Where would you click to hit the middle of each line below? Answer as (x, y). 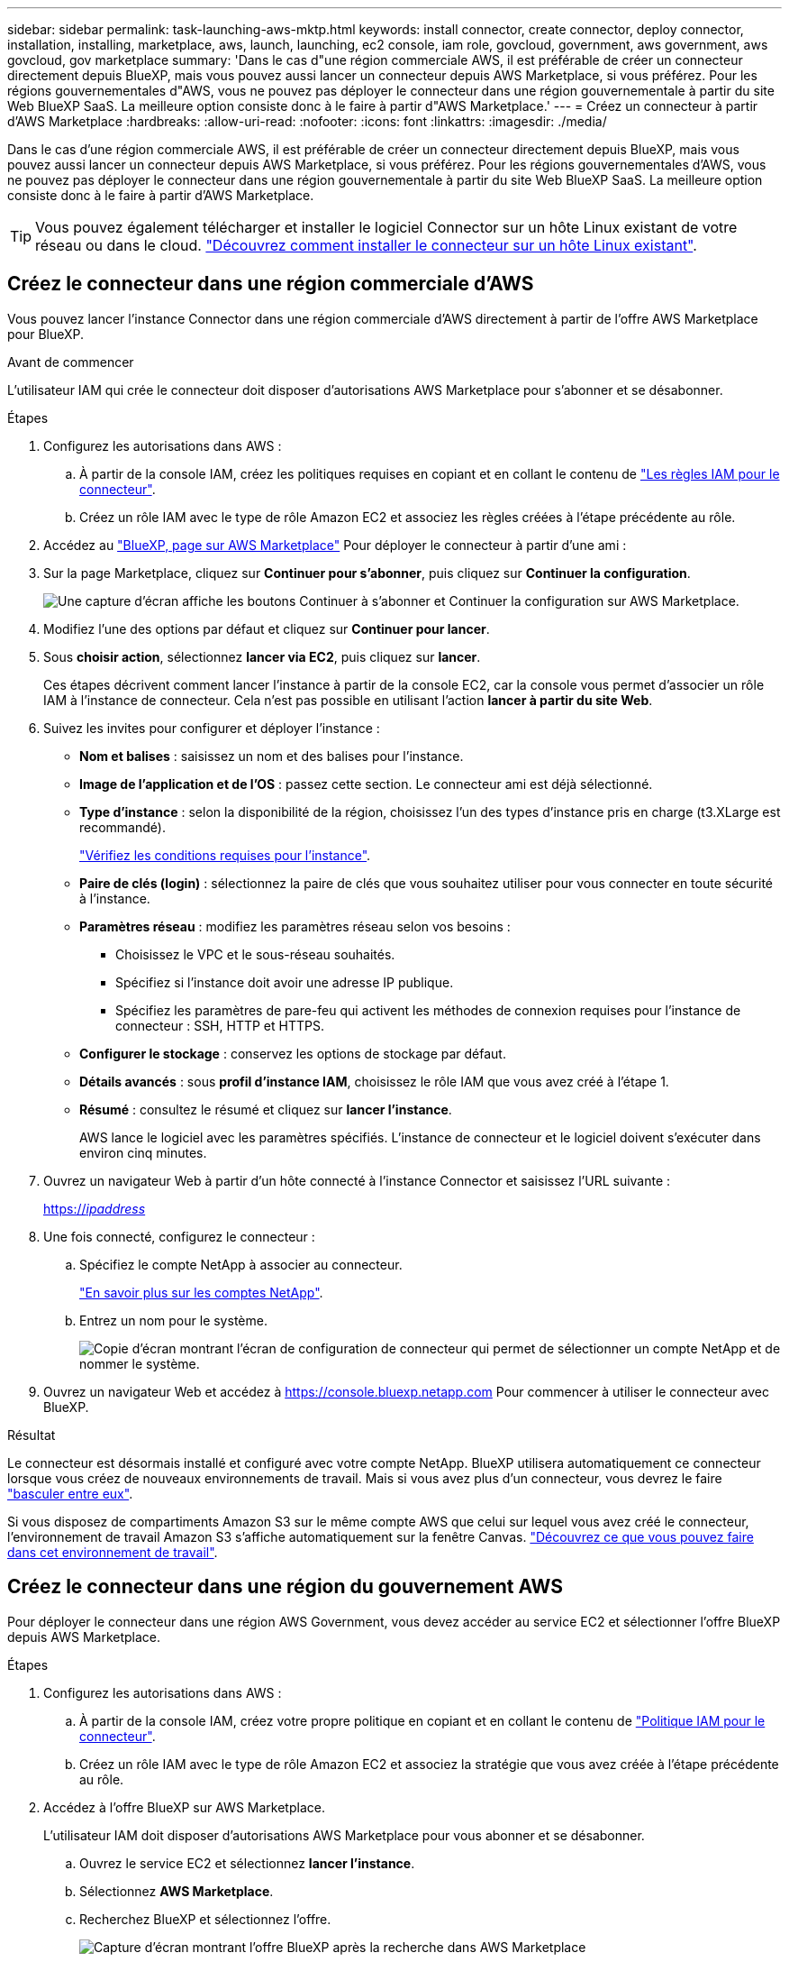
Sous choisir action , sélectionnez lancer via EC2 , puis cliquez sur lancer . (262, 656)
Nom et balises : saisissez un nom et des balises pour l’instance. (272, 756)
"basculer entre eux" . (70, 1493)
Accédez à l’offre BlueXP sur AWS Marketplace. (184, 1807)
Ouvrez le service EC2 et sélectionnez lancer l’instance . (247, 1863)
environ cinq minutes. (143, 1152)
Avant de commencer (71, 362)
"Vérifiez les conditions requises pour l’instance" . (225, 855)
